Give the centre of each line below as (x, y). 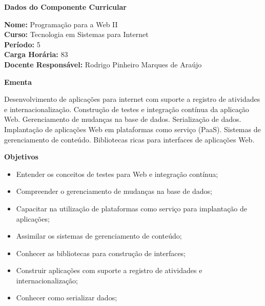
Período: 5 (22, 44)
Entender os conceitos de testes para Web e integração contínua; (117, 174)
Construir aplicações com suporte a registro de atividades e (109, 270)
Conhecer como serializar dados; (67, 298)
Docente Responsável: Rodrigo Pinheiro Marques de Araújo (103, 64)
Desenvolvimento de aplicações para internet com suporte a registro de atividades (132, 99)
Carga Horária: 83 (36, 54)
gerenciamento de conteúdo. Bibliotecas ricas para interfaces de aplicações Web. (129, 139)
